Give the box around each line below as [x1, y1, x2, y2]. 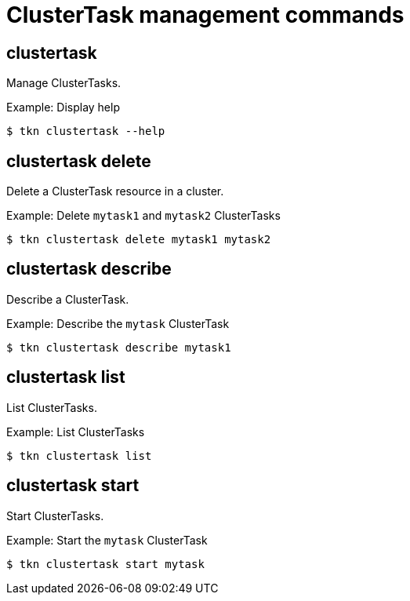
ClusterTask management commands [6, 2, 405, 28]
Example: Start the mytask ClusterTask [6, 533, 208, 547]
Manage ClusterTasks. [6, 76, 122, 90]
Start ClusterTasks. [6, 508, 104, 523]
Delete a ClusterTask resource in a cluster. [6, 184, 224, 199]
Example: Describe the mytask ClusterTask [6, 316, 230, 330]
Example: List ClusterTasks [6, 424, 145, 439]
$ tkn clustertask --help [6, 125, 165, 138]
